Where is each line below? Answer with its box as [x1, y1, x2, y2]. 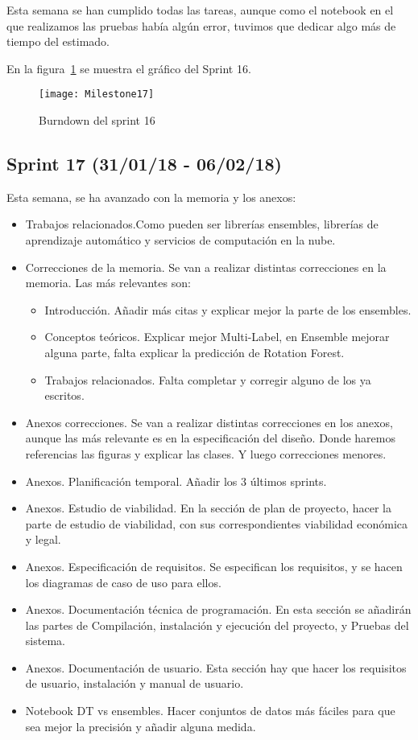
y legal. [25, 531, 61, 548]
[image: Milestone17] [39, 88, 155, 101]
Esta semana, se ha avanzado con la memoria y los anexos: [6, 188, 296, 205]
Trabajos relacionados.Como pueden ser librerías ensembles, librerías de [25, 216, 379, 232]
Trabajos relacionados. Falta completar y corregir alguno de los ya [44, 371, 371, 388]
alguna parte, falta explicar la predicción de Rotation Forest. [44, 343, 345, 360]
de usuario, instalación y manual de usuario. [25, 675, 244, 692]
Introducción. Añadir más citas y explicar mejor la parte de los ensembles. [44, 301, 412, 318]
